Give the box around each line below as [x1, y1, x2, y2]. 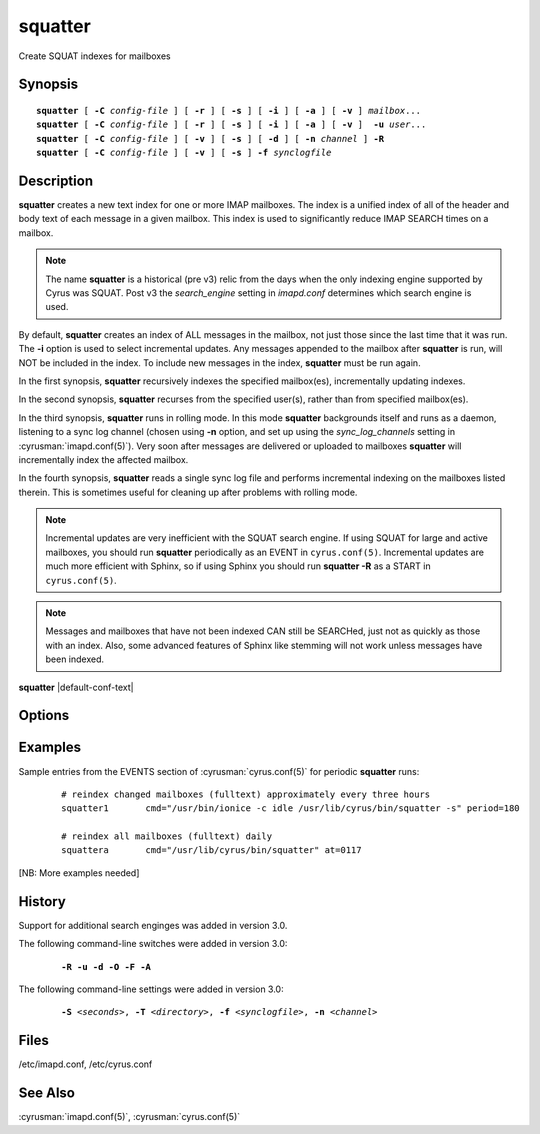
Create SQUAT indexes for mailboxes [18, 50, 171, 62]
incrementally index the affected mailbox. [18, 453, 189, 465]
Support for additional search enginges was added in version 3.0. [18, 919, 288, 931]
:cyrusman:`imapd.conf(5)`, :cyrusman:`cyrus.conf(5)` [18, 1111, 241, 1123]
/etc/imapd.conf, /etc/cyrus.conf [18, 1058, 153, 1070]
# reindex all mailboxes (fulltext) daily [61, 831, 273, 842]
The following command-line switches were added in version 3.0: [18, 938, 288, 950]
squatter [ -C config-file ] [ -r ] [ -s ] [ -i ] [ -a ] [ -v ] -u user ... [36, 119, 427, 130]
